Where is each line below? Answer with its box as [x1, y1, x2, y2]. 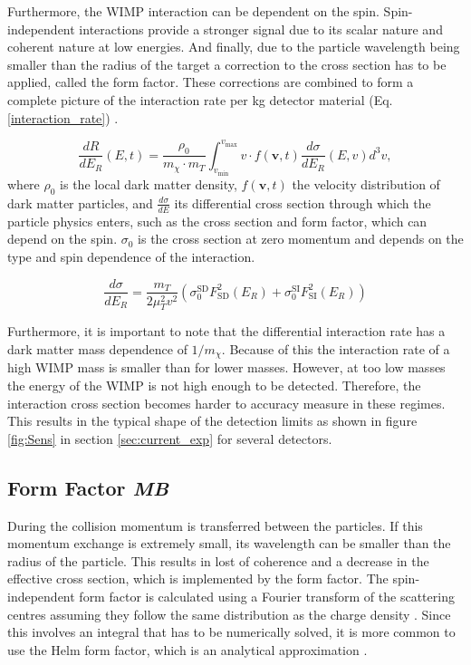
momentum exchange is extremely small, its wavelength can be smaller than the [7, 534, 451, 553]
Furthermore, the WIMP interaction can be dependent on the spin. [7, 2, 380, 20]
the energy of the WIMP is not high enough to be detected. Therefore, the [7, 376, 421, 394]
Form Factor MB [7, 473, 169, 501]
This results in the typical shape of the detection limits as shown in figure [7, 411, 418, 430]
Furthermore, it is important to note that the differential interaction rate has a [7, 322, 446, 341]
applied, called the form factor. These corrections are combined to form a [7, 72, 414, 92]
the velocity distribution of [292, 175, 440, 194]
